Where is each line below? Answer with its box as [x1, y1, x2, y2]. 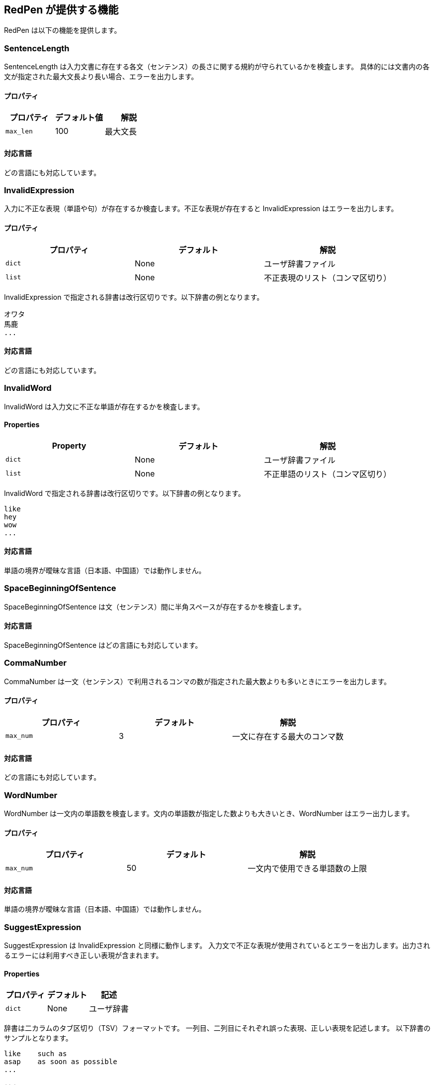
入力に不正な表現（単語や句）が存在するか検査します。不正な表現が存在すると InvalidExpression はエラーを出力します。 [4, 204, 398, 213]
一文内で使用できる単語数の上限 [248, 863, 367, 874]
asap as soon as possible [4, 1058, 117, 1066]
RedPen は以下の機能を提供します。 [4, 26, 121, 35]
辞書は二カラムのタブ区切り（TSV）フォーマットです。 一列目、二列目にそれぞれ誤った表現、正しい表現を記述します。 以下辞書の [4, 1024, 431, 1033]
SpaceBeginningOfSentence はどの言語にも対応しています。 [4, 640, 202, 649]
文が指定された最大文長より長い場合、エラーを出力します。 [4, 72, 198, 81]
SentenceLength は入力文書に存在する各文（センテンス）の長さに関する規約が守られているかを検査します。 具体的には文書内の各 [4, 62, 430, 71]
